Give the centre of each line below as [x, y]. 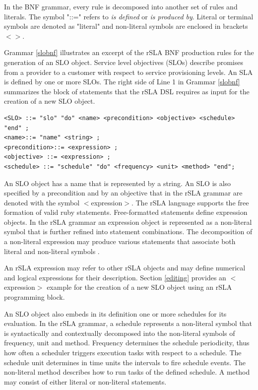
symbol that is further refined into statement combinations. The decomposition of [128, 231]
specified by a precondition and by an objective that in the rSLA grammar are [123, 193]
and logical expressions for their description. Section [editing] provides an [115, 277]
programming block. [34, 297]
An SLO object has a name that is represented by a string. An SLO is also [118, 183]
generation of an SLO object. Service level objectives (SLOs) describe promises [124, 62]
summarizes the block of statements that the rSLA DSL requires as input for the [127, 91]
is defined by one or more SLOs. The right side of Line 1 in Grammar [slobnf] [122, 82]
